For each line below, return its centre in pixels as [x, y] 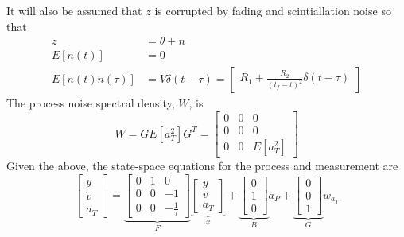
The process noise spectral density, [91, 103]
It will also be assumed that [74, 10]
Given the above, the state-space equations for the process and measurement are [202, 165]
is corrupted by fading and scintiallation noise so [273, 10]
